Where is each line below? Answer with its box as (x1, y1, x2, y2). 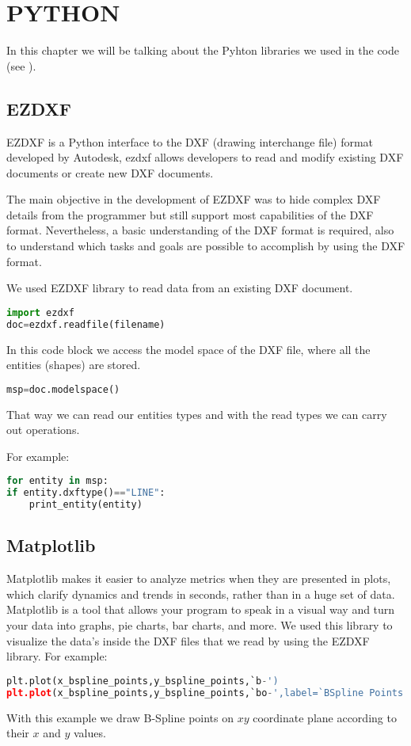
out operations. (6, 421, 80, 438)
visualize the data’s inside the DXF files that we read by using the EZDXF (6, 632, 370, 649)
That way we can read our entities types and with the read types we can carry (6, 405, 387, 422)
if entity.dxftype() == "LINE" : (6, 487, 166, 499)
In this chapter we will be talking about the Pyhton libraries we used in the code (6, 42, 399, 59)
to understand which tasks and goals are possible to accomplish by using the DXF (6, 238, 405, 254)
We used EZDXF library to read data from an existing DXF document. (6, 280, 353, 296)
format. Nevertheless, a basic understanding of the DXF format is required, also (6, 222, 394, 238)
